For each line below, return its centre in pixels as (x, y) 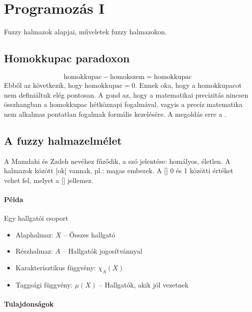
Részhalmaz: (34, 251)
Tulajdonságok (29, 303)
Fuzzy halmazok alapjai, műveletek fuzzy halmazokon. (85, 32)
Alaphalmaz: (34, 234)
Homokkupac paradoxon (67, 58)
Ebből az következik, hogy (43, 85)
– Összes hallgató (89, 234)
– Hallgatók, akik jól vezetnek (144, 284)
